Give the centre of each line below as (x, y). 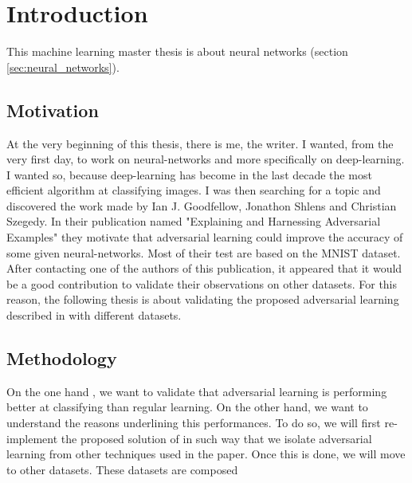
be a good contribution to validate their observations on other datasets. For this (202, 283)
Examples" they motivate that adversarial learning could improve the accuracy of (205, 237)
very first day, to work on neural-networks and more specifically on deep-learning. (206, 159)
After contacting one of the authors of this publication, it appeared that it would (204, 268)
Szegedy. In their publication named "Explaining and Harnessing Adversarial (194, 221)
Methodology (62, 358)
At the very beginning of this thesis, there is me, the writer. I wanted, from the (200, 143)
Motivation (53, 110)
